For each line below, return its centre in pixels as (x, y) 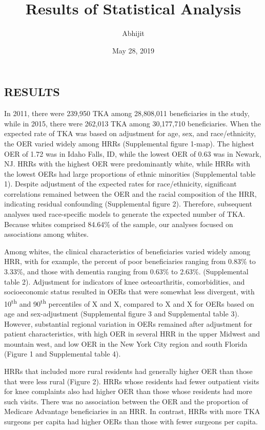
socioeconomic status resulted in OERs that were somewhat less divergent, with (129, 292)
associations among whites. (46, 234)
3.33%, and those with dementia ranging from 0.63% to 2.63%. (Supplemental (126, 272)
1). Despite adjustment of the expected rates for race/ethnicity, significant (120, 184)
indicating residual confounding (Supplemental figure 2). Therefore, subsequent (128, 204)
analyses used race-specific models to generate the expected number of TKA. (125, 214)
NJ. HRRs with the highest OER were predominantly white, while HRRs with (127, 164)
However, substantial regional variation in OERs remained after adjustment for (128, 323)
